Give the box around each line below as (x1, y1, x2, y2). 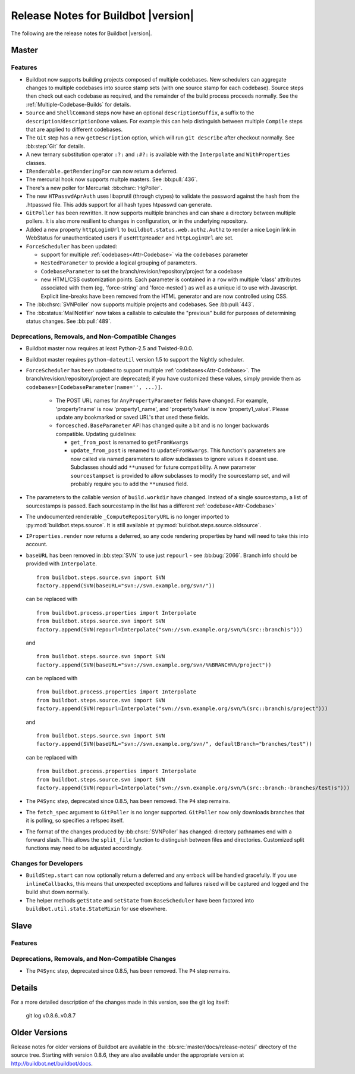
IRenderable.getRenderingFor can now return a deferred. (26, 167, 178, 175)
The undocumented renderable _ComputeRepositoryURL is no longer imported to (26, 513, 230, 521)
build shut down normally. (26, 888, 89, 896)
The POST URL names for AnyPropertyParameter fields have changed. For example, (55, 397, 269, 404)
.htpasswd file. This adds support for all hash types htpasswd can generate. (26, 201, 212, 208)
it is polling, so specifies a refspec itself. (26, 817, 124, 824)
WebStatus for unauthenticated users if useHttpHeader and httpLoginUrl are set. (26, 234, 234, 241)
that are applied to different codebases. (26, 126, 123, 133)
